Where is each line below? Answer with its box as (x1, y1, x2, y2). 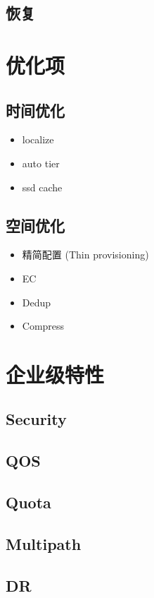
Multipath (6, 532, 82, 554)
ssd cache (22, 179, 63, 194)
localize (22, 132, 54, 147)
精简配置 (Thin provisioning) (22, 247, 149, 262)
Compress (22, 318, 65, 333)
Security (6, 408, 67, 430)
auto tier (22, 155, 60, 170)
